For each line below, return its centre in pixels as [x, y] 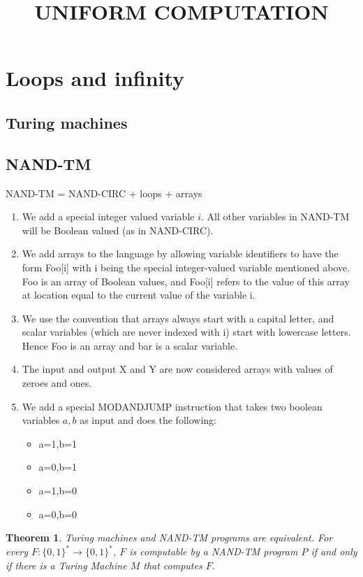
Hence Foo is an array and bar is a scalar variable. [130, 345]
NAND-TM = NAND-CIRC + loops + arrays [104, 193]
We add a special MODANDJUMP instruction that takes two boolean [172, 406]
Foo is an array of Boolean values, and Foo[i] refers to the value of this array [186, 281]
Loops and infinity [95, 78]
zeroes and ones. [57, 383]
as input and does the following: [148, 420]
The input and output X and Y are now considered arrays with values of [177, 369]
